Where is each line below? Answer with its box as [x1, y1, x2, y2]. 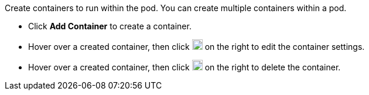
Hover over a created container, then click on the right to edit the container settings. [28, 42, 365, 52]
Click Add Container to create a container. [28, 21, 192, 31]
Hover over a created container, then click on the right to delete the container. [28, 62, 341, 72]
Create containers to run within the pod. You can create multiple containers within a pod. [5, 3, 347, 13]
